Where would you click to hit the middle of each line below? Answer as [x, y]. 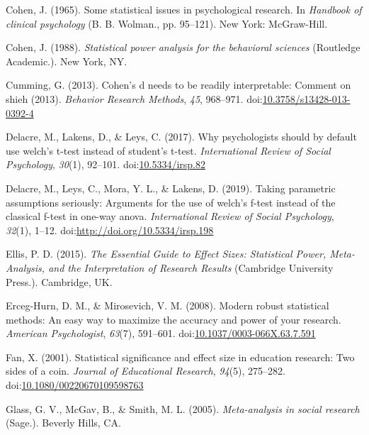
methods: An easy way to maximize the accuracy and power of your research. [174, 319]
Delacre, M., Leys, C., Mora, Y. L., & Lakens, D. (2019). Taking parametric [171, 188]
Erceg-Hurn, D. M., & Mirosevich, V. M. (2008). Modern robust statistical [168, 305]
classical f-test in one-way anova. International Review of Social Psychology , [170, 216]
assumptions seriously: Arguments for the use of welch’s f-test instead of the [171, 202]
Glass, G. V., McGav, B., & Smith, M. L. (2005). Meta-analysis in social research [183, 408]
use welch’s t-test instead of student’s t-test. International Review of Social [168, 150]
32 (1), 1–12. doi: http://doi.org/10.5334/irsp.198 [110, 230]
